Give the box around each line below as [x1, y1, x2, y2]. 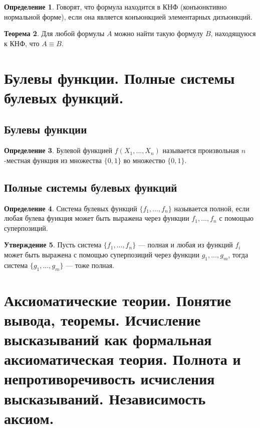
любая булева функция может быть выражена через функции [4, 213, 189, 223]
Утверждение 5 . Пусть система [4, 239, 102, 250]
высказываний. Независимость [4, 388, 206, 408]
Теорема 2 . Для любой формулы [4, 28, 105, 39]
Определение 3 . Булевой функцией [4, 145, 113, 156]
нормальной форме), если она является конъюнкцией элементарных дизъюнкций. [4, 11, 252, 22]
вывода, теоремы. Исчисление [4, 309, 201, 330]
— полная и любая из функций [138, 239, 233, 250]
